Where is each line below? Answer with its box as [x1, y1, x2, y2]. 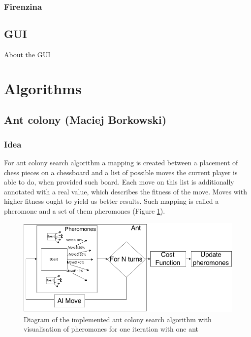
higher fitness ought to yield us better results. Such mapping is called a [4, 196, 219, 206]
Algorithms [4, 78, 82, 98]
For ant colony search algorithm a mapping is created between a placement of [4, 157, 238, 168]
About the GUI [4, 49, 51, 60]
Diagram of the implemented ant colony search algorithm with [24, 314, 212, 324]
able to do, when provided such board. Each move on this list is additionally [4, 177, 234, 187]
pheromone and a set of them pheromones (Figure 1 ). [4, 205, 165, 216]
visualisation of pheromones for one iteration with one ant [24, 324, 199, 334]
